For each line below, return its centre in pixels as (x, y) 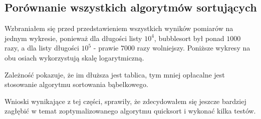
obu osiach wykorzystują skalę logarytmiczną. (74, 57)
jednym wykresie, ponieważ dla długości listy (73, 38)
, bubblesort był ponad (189, 38)
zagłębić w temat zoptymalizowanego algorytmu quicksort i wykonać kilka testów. (130, 111)
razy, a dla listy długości (42, 48)
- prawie (106, 48)
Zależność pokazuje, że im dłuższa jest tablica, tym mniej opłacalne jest (115, 74)
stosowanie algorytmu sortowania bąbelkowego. (76, 84)
